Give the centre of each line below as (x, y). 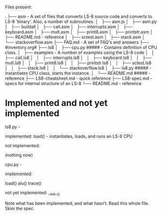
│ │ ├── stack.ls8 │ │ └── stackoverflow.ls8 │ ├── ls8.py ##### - (78, 68)
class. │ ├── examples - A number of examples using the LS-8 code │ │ (80, 52)
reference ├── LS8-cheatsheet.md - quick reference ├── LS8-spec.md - (79, 78)
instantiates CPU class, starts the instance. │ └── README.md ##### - (78, 73)
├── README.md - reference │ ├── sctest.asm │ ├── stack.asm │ (75, 37)
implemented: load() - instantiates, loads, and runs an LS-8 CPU (69, 136)
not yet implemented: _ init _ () (32, 193)
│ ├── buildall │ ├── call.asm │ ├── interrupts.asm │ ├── (69, 27)
